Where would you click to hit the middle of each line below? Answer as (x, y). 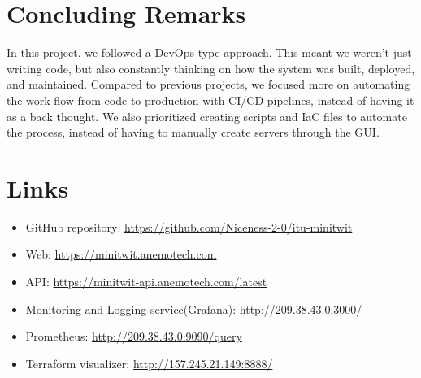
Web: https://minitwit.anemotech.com (121, 254)
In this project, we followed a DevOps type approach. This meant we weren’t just (209, 52)
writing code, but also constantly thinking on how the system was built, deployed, (211, 68)
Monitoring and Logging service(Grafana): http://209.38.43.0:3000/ (194, 308)
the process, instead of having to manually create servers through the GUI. (193, 132)
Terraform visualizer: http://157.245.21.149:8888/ (149, 363)
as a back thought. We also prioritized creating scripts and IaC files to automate (207, 116)
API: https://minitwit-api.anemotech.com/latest (146, 281)
